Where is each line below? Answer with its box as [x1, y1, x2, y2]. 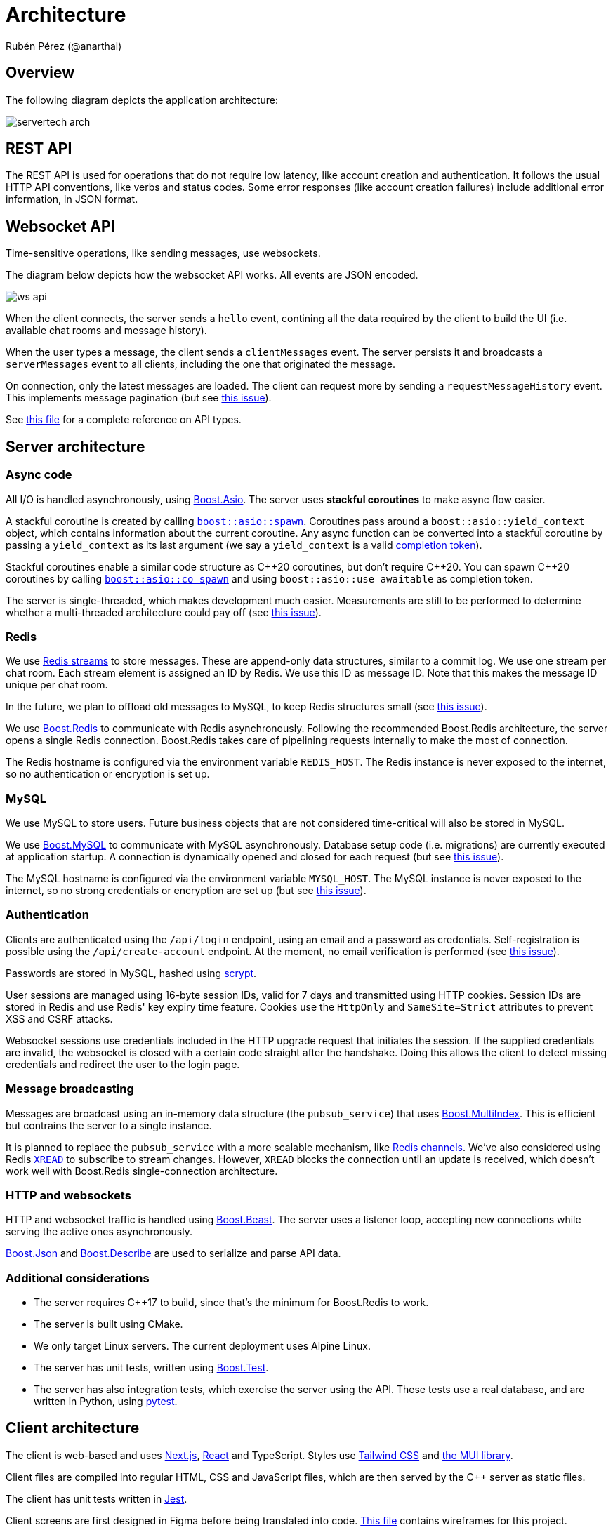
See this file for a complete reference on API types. [6, 413, 242, 426]
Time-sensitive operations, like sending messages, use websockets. [6, 247, 321, 260]
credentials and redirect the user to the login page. [6, 1058, 240, 1070]
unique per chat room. [6, 679, 108, 691]
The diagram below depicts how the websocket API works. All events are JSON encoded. [6, 269, 418, 281]
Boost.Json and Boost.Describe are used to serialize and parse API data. [6, 1247, 341, 1260]
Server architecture [6, 437, 145, 455]
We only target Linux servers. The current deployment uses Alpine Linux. [34, 1340, 371, 1352]
